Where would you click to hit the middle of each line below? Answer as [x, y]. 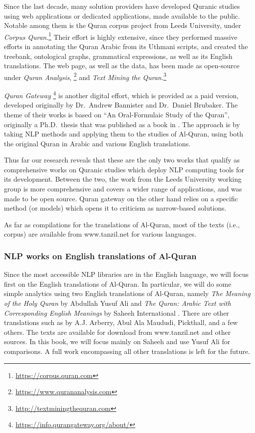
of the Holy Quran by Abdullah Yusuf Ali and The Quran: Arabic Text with [117, 303]
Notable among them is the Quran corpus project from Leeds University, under [123, 25]
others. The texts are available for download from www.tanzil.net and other [117, 332]
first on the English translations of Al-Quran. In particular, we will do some [118, 284]
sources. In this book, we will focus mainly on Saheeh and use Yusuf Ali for [117, 341]
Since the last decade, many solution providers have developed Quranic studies [122, 6]
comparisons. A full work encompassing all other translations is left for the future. [127, 351]
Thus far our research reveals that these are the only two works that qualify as [122, 160]
